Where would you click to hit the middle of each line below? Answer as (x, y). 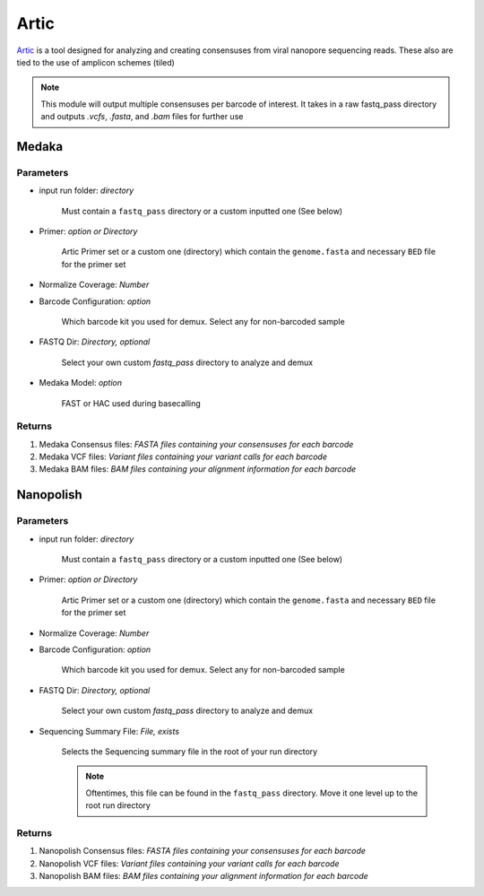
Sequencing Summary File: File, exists (109, 731)
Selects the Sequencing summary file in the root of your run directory (190, 751)
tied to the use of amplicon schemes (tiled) (95, 62)
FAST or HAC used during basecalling (131, 403)
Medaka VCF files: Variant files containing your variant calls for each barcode (183, 457)
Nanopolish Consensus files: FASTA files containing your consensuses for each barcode (203, 851)
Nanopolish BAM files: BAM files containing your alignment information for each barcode (204, 876)
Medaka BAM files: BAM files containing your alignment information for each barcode (198, 469)
